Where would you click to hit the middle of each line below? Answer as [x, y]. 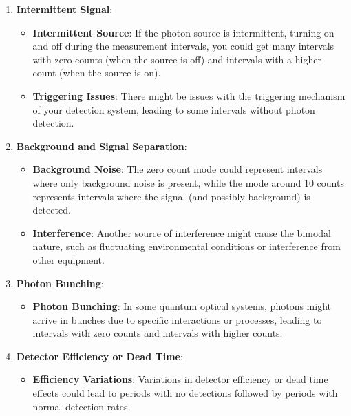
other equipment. [68, 259]
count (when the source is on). [97, 73]
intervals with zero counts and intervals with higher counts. [158, 333]
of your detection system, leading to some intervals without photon [174, 109]
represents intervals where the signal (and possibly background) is [171, 196]
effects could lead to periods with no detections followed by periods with [185, 393]
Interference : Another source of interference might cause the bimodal [182, 232]
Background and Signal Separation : [102, 146]
